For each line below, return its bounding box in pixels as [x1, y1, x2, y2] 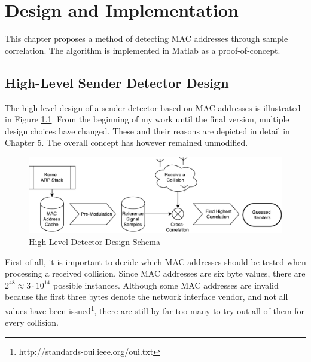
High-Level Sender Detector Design [5, 73, 229, 91]
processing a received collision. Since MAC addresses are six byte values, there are [5, 267, 306, 280]
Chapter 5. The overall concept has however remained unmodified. [5, 136, 248, 149]
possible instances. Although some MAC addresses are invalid [53, 278, 279, 291]
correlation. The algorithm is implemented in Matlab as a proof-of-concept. [5, 44, 280, 56]
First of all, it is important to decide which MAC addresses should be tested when [5, 255, 306, 268]
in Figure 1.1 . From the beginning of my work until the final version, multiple [5, 113, 289, 125]
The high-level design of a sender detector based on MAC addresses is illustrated [5, 101, 301, 113]
